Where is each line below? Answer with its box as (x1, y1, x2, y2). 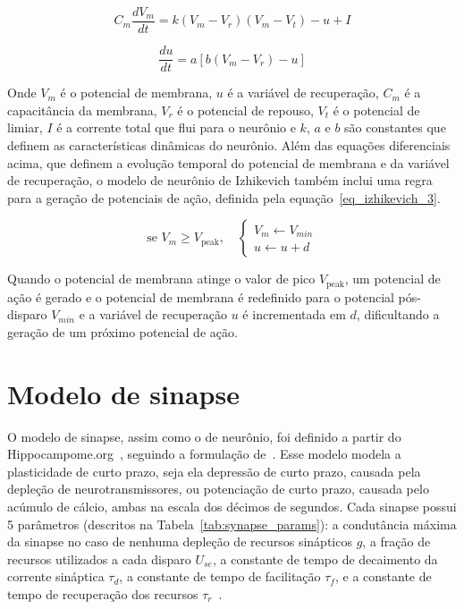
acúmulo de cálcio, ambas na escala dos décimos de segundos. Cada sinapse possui (7, 497, 457, 516)
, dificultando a (356, 305, 440, 324)
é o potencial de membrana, (60, 83, 213, 102)
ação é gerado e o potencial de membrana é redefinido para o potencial (7, 287, 394, 306)
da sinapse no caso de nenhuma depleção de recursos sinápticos (7, 532, 352, 551)
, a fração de (362, 532, 431, 551)
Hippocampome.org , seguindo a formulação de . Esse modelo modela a (7, 444, 401, 463)
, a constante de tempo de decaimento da (212, 549, 438, 568)
